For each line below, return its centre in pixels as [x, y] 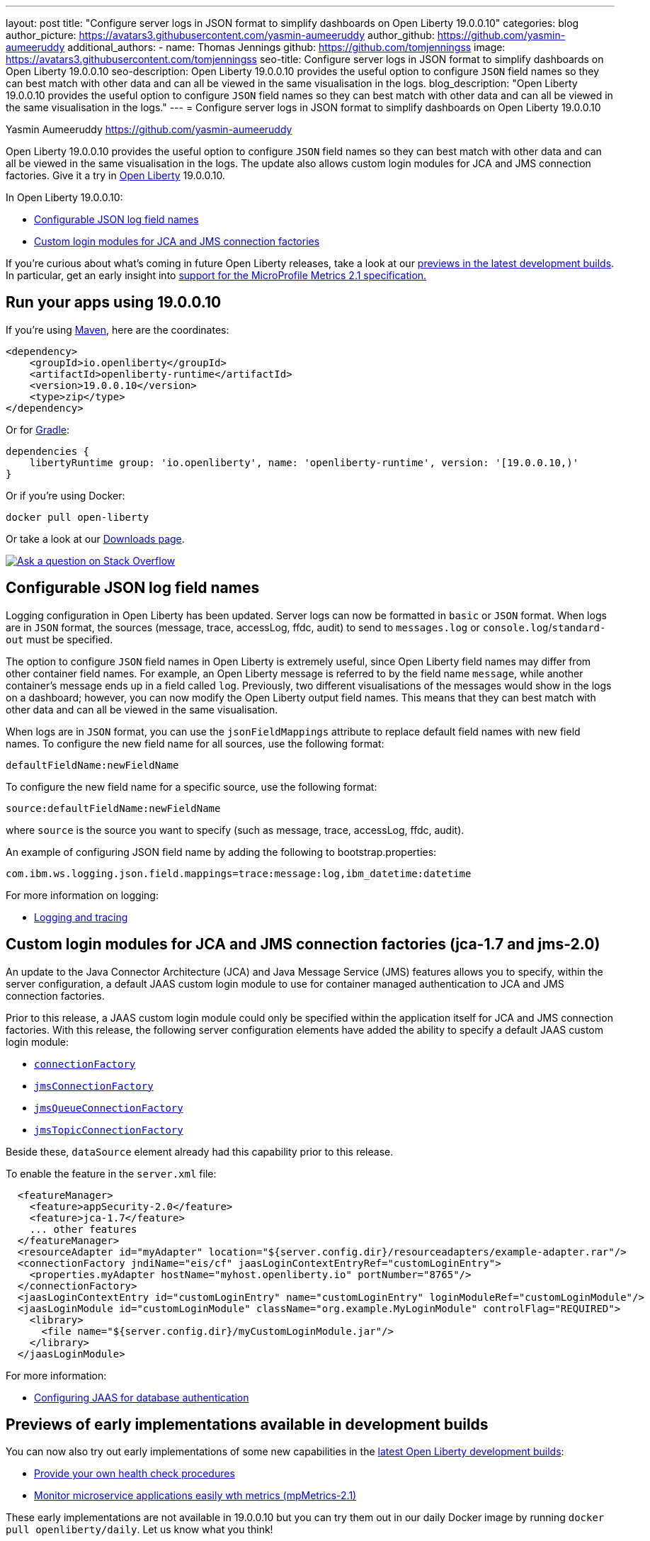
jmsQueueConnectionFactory [109, 1108]
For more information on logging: [82, 895]
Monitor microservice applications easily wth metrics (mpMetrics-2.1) [195, 1496]
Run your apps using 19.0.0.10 [114, 303]
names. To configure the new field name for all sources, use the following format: [195, 743]
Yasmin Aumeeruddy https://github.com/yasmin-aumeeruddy [149, 129]
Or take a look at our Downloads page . [95, 538]
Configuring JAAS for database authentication [142, 1397]
